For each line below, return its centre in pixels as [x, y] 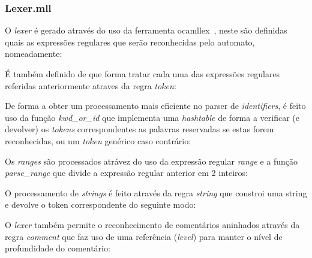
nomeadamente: [34, 54]
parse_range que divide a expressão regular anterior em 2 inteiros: [127, 173]
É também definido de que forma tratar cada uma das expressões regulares [142, 74]
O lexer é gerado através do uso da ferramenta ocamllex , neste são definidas [146, 30]
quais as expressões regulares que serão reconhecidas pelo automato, [130, 42]
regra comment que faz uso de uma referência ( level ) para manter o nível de [144, 236]
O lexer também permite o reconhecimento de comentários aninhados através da [152, 224]
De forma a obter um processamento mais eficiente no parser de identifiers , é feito [155, 106]
